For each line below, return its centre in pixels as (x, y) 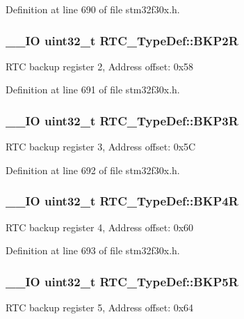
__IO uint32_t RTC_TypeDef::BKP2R (122, 40)
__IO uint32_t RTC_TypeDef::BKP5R (122, 281)
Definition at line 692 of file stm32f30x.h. (93, 170)
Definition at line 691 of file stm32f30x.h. (93, 90)
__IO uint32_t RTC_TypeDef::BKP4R (122, 201)
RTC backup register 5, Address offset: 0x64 (100, 308)
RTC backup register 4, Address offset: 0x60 (100, 227)
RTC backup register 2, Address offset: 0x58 (100, 66)
